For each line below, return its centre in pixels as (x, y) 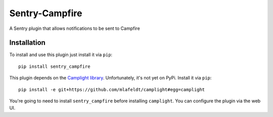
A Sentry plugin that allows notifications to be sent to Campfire (75, 28)
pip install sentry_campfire (54, 66)
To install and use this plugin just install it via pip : (61, 55)
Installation (27, 43)
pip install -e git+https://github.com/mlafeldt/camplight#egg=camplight (112, 89)
